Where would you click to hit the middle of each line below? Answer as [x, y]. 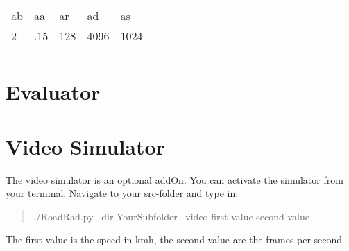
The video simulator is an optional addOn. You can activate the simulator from [174, 179]
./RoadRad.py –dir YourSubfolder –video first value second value [171, 216]
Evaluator [53, 92]
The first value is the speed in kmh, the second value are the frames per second [174, 240]
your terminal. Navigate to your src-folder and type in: [122, 193]
